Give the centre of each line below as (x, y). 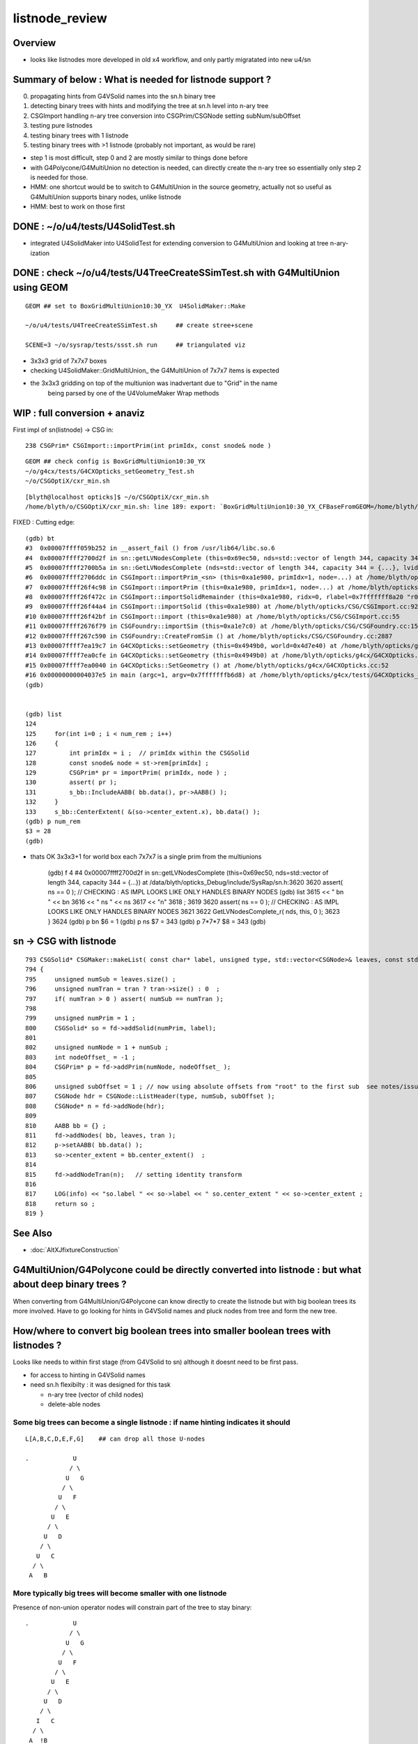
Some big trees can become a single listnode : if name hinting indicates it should (152, 1422)
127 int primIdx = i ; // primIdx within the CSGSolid (138, 753)
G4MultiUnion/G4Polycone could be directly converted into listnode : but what (187, 1270)
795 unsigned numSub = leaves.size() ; (101, 979)
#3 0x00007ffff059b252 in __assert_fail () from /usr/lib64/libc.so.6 (150, 548)
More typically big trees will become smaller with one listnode (120, 1593)
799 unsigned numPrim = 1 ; (80, 1018)
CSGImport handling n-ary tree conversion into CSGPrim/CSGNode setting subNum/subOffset (165, 116)
